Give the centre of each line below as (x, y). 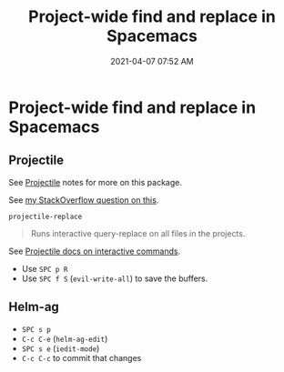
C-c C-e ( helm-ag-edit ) (65, 338)
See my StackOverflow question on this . (84, 200)
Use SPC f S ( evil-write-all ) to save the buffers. (115, 278)
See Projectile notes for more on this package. (96, 182)
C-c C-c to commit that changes (81, 357)
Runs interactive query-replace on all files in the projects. (138, 233)
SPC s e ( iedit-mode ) (61, 348)
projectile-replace (46, 216)
